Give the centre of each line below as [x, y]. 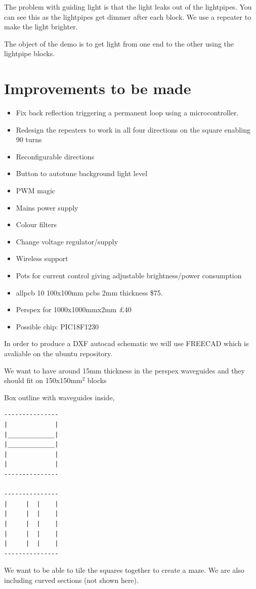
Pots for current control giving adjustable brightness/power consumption [129, 276]
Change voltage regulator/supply [67, 241]
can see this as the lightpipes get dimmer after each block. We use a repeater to [128, 16]
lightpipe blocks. [30, 53]
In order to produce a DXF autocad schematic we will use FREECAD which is [126, 343]
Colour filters [36, 224]
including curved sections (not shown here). [71, 580]
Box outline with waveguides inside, [59, 397]
